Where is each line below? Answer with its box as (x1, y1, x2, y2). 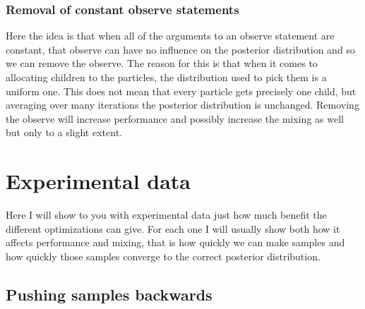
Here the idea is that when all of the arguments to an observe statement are (6, 28, 335, 43)
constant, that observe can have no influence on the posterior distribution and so (6, 42, 355, 56)
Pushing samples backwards (6, 283, 213, 305)
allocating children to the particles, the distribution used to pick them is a (6, 70, 327, 84)
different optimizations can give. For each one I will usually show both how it (6, 221, 340, 236)
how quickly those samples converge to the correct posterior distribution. (6, 248, 321, 263)
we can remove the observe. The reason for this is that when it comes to (6, 56, 318, 71)
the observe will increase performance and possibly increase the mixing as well (6, 111, 344, 126)
